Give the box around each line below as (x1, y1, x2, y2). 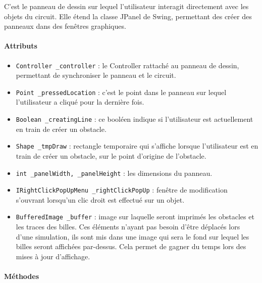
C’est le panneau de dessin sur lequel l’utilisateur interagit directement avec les (4, 1, 249, 11)
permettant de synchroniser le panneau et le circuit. (16, 70, 176, 80)
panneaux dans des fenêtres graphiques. (4, 21, 126, 31)
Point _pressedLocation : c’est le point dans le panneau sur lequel (16, 86, 227, 97)
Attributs (4, 40, 37, 51)
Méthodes (4, 271, 39, 281)
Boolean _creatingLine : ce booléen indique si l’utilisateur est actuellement (16, 114, 253, 124)
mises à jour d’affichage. (16, 251, 90, 261)
